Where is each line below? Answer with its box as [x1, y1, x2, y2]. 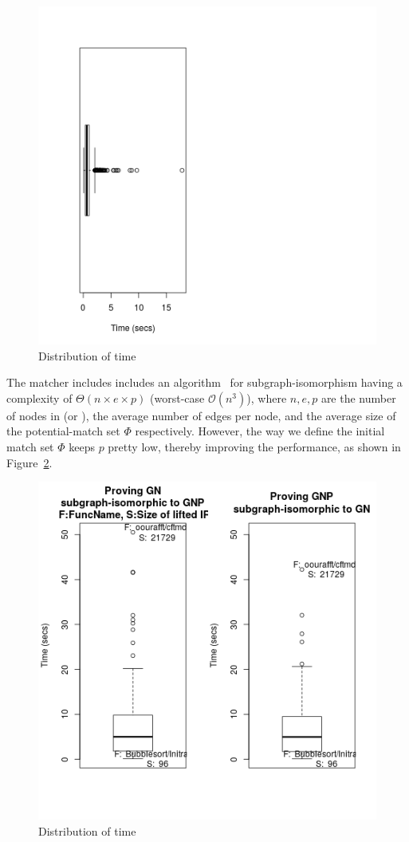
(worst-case [150, 389, 205, 406]
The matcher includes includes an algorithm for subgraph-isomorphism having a [6, 374, 403, 391]
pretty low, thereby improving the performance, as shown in [108, 438, 401, 454]
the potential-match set [6, 423, 120, 439]
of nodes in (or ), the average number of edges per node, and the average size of [6, 407, 396, 423]
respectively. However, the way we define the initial [135, 423, 385, 439]
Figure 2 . [6, 454, 53, 470]
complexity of [6, 389, 73, 406]
